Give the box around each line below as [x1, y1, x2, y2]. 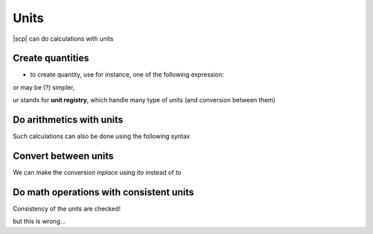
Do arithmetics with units [12, 114, 124, 126]
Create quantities [12, 52, 90, 64]
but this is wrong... [12, 217, 66, 226]
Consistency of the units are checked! [12, 204, 121, 213]
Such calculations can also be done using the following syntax [12, 132, 190, 141]
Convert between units [12, 150, 114, 162]
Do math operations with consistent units [12, 186, 195, 198]
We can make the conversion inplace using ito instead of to [12, 168, 182, 177]
